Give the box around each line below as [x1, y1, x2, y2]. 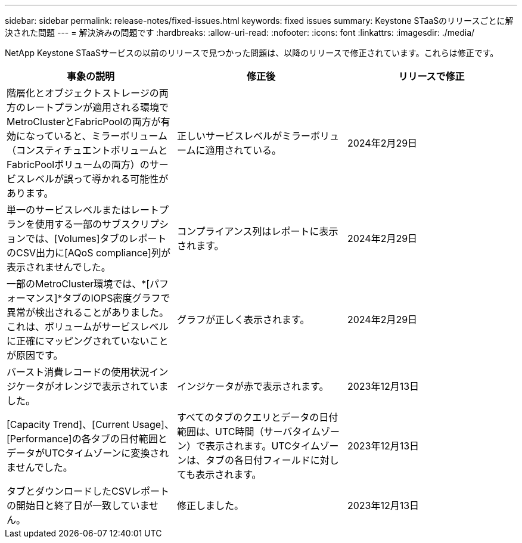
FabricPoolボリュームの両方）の [7, 159, 150, 170]
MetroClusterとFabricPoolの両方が [7, 116, 161, 128]
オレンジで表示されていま [54, 380, 169, 392]
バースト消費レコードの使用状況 [7, 366, 150, 378]
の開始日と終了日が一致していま [7, 499, 150, 511]
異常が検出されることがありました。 [7, 306, 169, 318]
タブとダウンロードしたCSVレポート [7, 485, 169, 497]
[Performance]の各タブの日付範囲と [7, 433, 167, 445]
